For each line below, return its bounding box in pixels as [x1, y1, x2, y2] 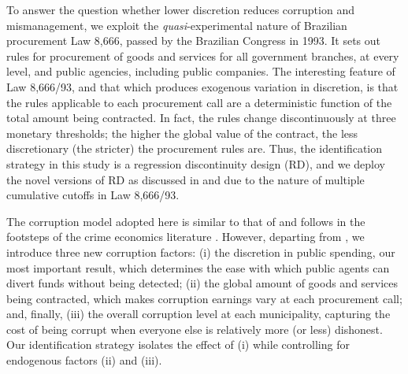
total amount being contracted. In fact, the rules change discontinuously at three [6, 109, 396, 126]
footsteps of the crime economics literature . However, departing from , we [6, 228, 365, 245]
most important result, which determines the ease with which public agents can [6, 259, 390, 276]
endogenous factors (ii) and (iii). [6, 352, 162, 368]
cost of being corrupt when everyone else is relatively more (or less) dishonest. [6, 320, 383, 337]
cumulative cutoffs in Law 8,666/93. [6, 187, 180, 203]
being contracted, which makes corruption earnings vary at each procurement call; [6, 290, 402, 306]
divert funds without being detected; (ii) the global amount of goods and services [6, 275, 399, 291]
